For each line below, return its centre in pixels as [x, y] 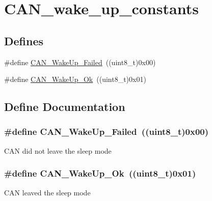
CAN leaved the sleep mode [47, 192]
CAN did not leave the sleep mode [58, 150]
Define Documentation [65, 107]
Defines [24, 40]
